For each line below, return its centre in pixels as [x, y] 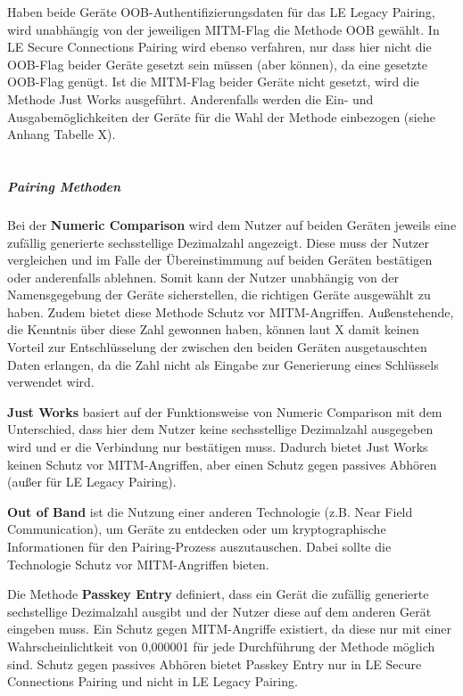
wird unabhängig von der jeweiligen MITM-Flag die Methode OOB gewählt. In [223, 29]
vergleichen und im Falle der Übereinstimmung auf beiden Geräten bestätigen [220, 260]
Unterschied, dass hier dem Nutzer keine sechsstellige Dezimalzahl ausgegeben [220, 429]
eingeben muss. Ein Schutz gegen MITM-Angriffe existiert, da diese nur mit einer [230, 629]
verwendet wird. [51, 382]
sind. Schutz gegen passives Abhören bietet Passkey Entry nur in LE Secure [215, 663]
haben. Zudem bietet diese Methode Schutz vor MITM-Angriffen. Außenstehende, [231, 311]
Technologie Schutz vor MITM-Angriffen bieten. [138, 564]
